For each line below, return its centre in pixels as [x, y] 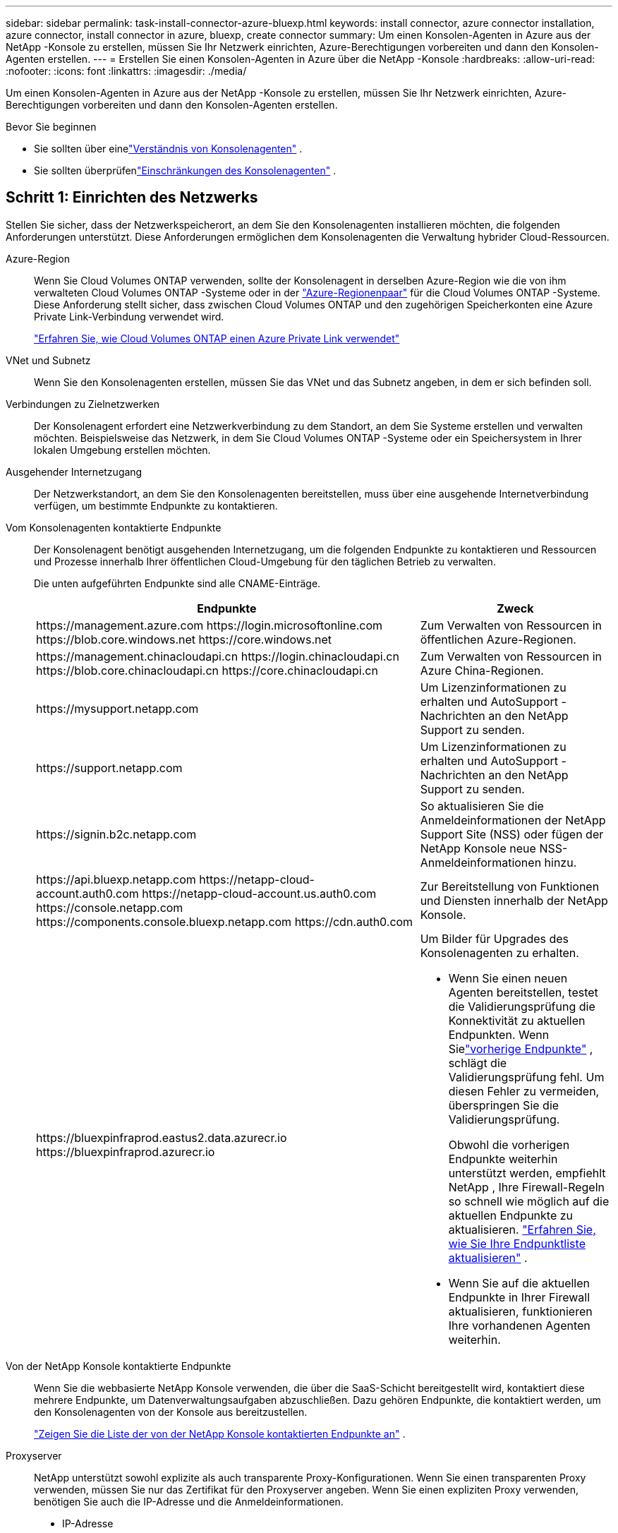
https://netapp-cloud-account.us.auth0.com [259, 893]
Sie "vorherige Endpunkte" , [521, 1048]
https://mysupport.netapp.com [117, 708]
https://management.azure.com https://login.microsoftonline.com [210, 625]
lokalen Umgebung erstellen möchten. [122, 450]
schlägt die [478, 1063]
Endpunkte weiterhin [503, 1159]
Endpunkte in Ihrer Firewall [519, 1297]
